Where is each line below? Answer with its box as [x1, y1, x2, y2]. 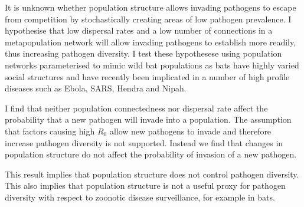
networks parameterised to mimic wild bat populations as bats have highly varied [5, 58, 299, 71]
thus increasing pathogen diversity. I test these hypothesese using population [5, 47, 282, 60]
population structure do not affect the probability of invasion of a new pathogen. [5, 148, 297, 160]
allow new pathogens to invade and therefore [109, 124, 272, 137]
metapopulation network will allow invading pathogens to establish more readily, [5, 35, 296, 48]
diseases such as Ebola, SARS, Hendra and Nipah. [5, 82, 187, 94]
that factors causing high [5, 124, 95, 137]
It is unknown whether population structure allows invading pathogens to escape [5, 1, 296, 13]
